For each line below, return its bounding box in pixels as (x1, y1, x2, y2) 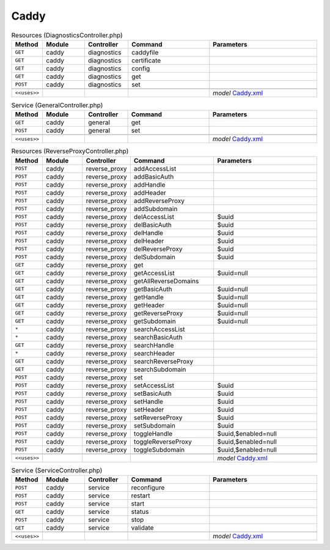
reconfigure (131, 483, 165, 492)
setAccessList (133, 381, 174, 390)
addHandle (133, 180, 166, 189)
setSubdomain (133, 421, 175, 429)
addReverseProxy (133, 196, 185, 205)
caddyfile (131, 48, 159, 56)
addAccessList (133, 164, 177, 173)
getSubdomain (133, 317, 177, 325)
